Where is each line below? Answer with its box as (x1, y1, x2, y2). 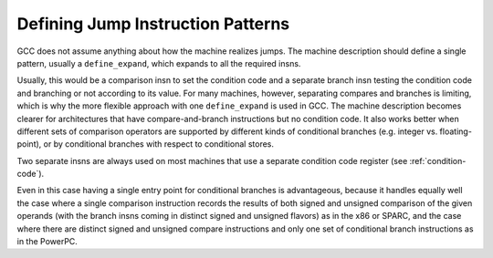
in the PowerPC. (16, 236, 78, 247)
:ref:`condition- (409, 155, 467, 166)
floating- (439, 126, 472, 137)
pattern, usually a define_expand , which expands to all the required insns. (16, 57, 301, 68)
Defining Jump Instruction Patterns (16, 14, 290, 34)
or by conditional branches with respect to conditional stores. (43, 139, 274, 150)
